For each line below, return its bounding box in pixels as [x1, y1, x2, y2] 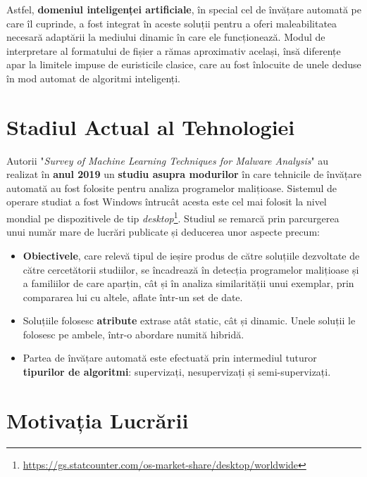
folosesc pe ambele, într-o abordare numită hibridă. [23, 326, 244, 341]
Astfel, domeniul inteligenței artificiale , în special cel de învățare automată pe [6, 2, 361, 16]
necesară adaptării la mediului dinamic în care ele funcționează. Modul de [6, 30, 325, 44]
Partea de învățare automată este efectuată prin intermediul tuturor [23, 350, 317, 365]
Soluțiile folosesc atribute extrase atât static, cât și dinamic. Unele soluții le [23, 313, 356, 328]
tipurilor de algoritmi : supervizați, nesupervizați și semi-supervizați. [23, 364, 331, 379]
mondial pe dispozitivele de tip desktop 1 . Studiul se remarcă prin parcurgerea [6, 209, 340, 225]
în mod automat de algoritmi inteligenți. [6, 70, 181, 85]
